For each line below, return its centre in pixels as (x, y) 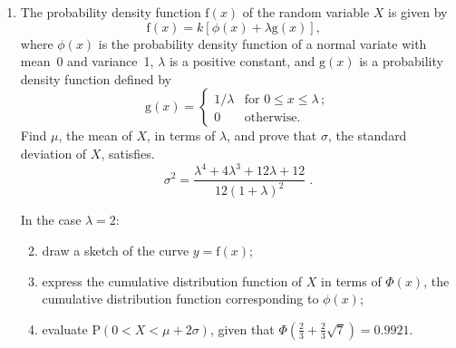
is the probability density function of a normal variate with (262, 43)
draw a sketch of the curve (116, 251)
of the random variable (306, 12)
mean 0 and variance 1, (87, 61)
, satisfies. (128, 153)
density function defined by (96, 78)
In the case (51, 220)
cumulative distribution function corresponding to (180, 299)
